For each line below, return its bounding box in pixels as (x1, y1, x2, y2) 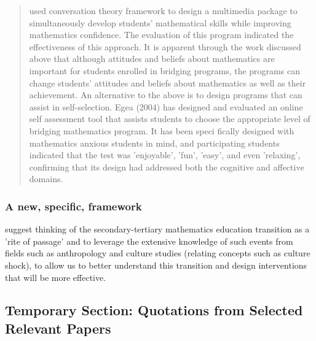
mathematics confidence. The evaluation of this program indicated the (29, 28, 294, 41)
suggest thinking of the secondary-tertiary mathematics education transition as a (5, 223, 310, 236)
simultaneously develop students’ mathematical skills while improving (29, 16, 291, 29)
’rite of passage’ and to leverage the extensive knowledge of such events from (5, 234, 293, 247)
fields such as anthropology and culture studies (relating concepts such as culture (5, 247, 310, 259)
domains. (29, 172, 63, 185)
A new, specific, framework (5, 198, 142, 213)
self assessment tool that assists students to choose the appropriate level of (29, 112, 310, 125)
